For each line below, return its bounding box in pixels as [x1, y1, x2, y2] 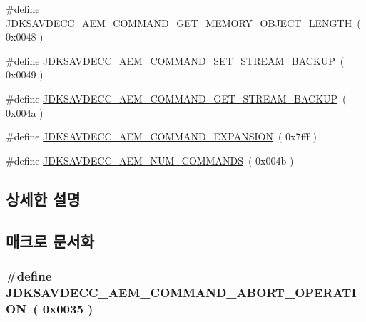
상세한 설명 [6, 187, 81, 209]
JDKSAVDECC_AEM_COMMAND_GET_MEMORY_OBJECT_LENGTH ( [6, 15, 361, 30]
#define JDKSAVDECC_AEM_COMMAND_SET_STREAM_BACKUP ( [6, 53, 345, 68]
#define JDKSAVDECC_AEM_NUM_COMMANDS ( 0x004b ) [6, 152, 294, 167]
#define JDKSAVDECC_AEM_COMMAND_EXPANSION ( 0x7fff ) [6, 129, 317, 144]
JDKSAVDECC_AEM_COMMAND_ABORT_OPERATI [6, 283, 357, 301]
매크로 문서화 [6, 229, 94, 251]
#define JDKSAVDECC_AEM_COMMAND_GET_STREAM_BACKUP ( [6, 90, 347, 105]
